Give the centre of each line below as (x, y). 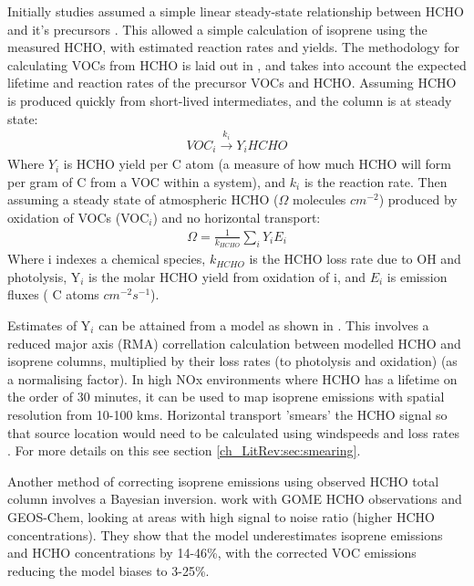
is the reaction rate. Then (376, 181)
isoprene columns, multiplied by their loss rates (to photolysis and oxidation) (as (232, 361)
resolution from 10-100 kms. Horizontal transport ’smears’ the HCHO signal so (227, 414)
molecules (319, 199)
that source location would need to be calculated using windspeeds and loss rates (234, 432)
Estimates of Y (49, 325)
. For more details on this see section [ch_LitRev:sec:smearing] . (184, 450)
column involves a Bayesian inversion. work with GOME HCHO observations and (235, 499)
